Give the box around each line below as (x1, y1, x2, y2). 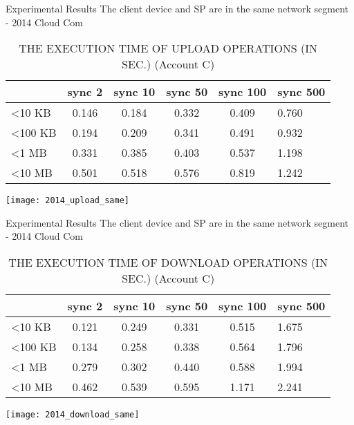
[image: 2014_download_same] (6, 410, 140, 420)
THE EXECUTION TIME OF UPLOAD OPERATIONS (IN (19, 40, 318, 57)
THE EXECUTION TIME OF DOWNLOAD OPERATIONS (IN (8, 254, 328, 271)
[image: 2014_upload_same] (6, 196, 129, 206)
